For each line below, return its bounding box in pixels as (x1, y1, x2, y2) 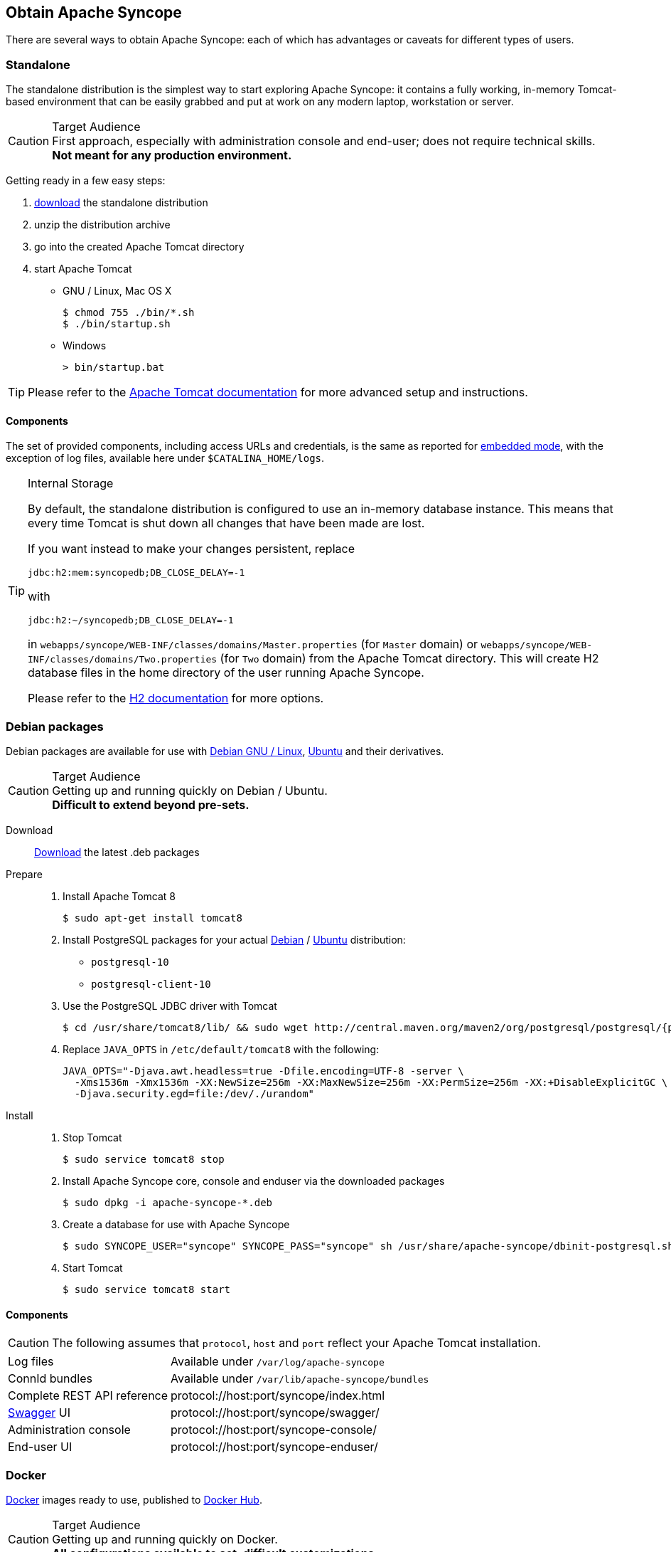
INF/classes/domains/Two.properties (28, 654, 218, 665)
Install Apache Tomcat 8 (63, 890, 176, 903)
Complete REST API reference (8, 1388, 168, 1403)
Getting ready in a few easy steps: (6, 174, 166, 187)
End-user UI (8, 1440, 73, 1455)
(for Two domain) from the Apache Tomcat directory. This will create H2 (220, 651, 599, 666)
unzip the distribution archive (34, 218, 171, 231)
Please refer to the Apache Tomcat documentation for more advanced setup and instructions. (28, 385, 528, 400)
